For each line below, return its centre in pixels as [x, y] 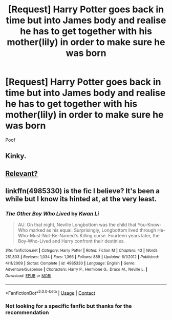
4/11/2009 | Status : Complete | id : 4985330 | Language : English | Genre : [70, 263]
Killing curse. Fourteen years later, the [120, 236]
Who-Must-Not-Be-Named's [48, 236]
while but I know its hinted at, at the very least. [81, 199]
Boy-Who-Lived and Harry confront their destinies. [71, 241]
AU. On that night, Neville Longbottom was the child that [77, 225]
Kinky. [16, 156]
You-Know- [149, 225]
